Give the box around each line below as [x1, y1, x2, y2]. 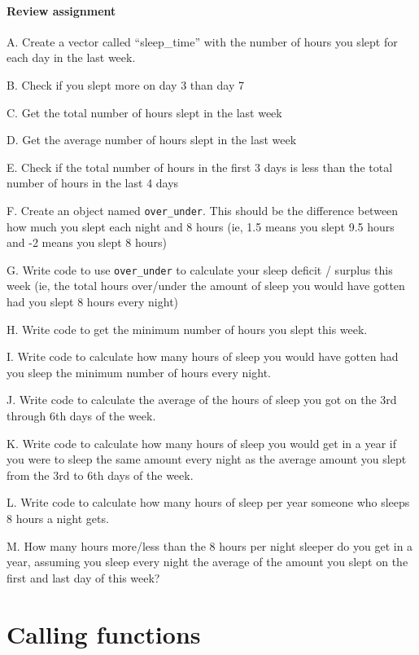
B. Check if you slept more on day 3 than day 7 [7, 76, 244, 93]
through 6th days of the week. [7, 407, 156, 424]
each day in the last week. [7, 49, 136, 66]
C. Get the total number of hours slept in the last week [7, 103, 282, 121]
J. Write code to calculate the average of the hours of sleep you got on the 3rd [7, 391, 397, 408]
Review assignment [7, 2, 116, 19]
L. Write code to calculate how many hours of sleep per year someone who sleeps [7, 494, 410, 511]
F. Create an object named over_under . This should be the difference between [7, 201, 399, 218]
